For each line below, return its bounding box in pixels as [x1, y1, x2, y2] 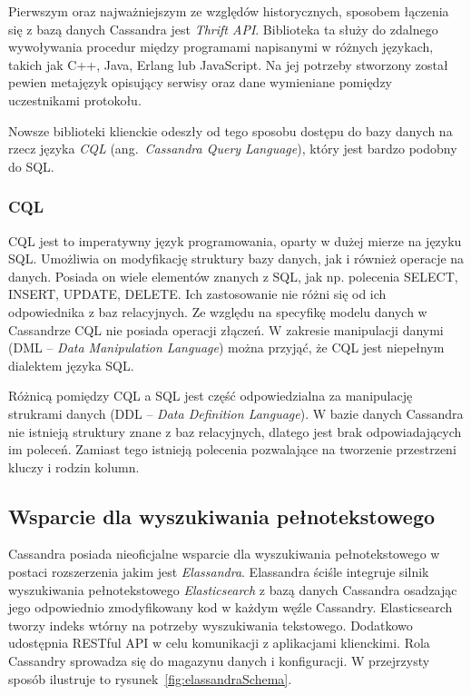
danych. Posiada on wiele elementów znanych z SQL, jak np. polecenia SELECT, [8, 266, 458, 285]
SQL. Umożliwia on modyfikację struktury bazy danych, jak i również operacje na [8, 249, 465, 268]
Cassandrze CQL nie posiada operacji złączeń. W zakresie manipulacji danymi [8, 320, 444, 339]
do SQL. [8, 156, 54, 175]
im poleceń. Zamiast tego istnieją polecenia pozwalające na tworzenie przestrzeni [8, 440, 456, 459]
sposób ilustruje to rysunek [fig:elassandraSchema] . [8, 669, 292, 688]
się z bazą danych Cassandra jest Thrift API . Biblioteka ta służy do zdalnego [8, 19, 438, 38]
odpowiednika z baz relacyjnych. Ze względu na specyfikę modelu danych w [8, 302, 427, 321]
